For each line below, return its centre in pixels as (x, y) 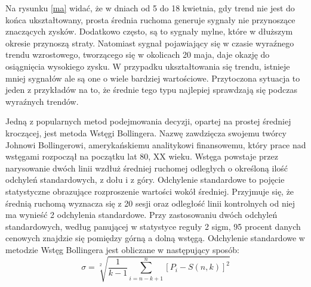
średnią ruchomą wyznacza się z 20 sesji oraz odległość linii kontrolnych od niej (150, 203)
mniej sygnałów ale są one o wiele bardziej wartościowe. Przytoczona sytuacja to (153, 78)
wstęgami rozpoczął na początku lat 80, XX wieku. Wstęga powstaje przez (142, 156)
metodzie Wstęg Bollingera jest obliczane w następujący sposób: (122, 249)
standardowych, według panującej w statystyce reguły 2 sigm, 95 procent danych (153, 226)
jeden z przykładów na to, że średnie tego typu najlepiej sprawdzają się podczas (151, 90)
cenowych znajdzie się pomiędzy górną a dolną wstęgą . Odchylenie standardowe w (155, 238)
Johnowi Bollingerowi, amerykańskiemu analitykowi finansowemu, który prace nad (156, 144)
